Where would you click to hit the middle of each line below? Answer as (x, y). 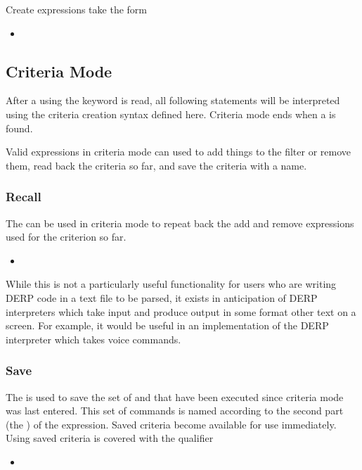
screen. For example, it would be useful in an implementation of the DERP (167, 325)
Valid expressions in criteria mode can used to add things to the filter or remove (178, 152)
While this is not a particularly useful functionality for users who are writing (171, 284)
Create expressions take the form (76, 9)
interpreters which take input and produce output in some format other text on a (181, 311)
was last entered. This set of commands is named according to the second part (175, 411)
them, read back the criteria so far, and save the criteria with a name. (156, 165)
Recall (24, 197)
